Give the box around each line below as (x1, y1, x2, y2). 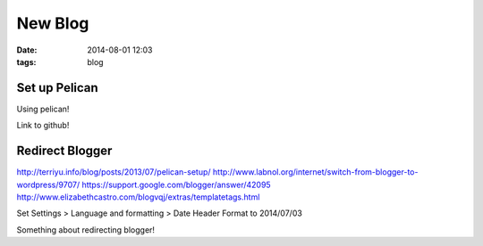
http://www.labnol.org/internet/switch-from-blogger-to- (212, 167, 419, 177)
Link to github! (16, 120, 70, 131)
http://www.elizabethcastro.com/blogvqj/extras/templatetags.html (16, 192, 260, 202)
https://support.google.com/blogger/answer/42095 (81, 179, 272, 190)
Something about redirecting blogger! (16, 224, 156, 235)
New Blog (16, 13, 89, 33)
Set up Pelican (16, 80, 98, 95)
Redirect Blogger (16, 143, 113, 159)
